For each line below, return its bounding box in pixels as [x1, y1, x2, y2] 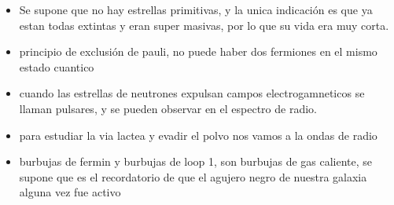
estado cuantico [19, 58, 94, 75]
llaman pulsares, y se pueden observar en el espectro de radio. [19, 100, 317, 116]
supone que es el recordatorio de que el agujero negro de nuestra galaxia [19, 168, 367, 185]
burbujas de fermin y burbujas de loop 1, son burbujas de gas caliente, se [19, 153, 373, 170]
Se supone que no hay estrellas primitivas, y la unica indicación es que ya [19, 2, 373, 17]
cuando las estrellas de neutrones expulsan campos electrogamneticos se [19, 85, 365, 101]
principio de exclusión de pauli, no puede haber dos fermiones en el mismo [19, 43, 377, 60]
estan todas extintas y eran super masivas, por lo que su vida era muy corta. [19, 16, 389, 33]
